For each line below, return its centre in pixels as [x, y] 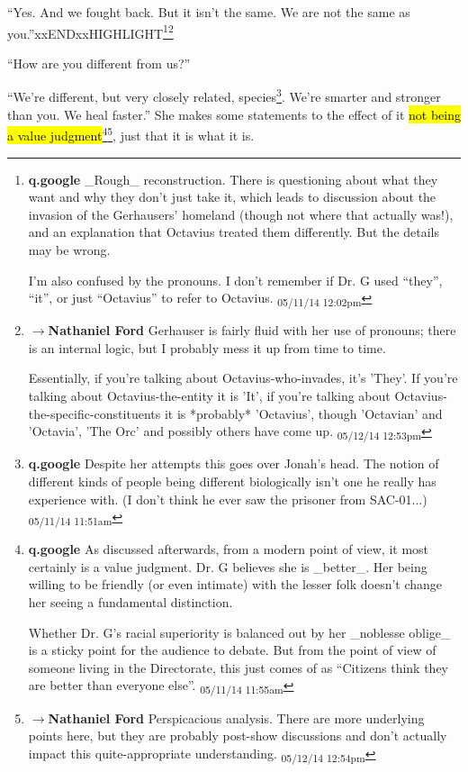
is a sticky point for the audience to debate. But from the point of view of [232, 650]
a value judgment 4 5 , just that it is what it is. [131, 134]
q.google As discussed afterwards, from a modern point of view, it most [229, 549]
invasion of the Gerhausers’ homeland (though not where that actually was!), [241, 214]
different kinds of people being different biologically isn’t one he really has [232, 481]
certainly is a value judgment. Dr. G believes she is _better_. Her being [228, 566]
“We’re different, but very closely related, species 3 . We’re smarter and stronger [224, 95]
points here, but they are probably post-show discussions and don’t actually [238, 736]
